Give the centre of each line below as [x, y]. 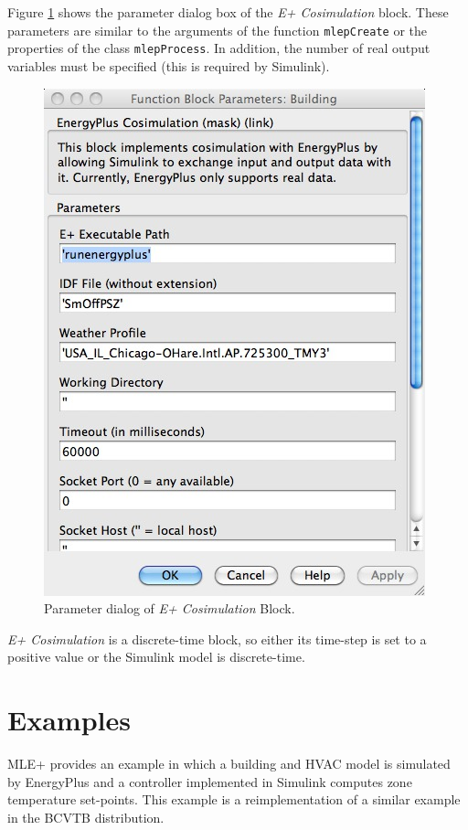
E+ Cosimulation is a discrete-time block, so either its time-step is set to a [217, 638]
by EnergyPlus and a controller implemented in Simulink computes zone [210, 781]
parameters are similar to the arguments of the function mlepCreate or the [217, 30]
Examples [69, 720]
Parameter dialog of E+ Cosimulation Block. [170, 608]
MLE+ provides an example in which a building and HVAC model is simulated [229, 763]
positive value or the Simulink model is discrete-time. [156, 657]
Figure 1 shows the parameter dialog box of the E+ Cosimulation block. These [228, 12]
